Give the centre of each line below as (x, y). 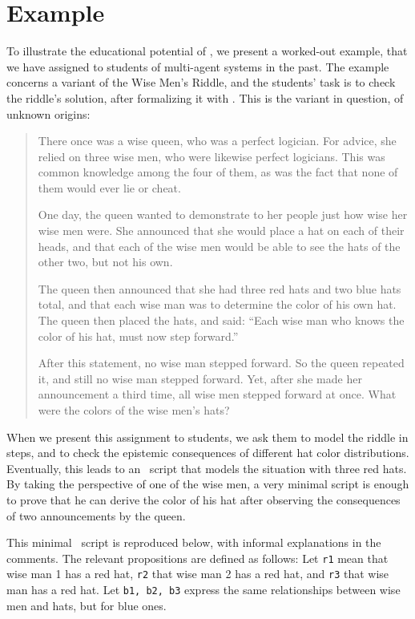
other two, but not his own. (105, 262)
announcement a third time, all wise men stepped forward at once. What (217, 394)
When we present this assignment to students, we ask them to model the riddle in (207, 437)
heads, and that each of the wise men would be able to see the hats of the (219, 246)
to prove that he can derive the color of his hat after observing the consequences (203, 499)
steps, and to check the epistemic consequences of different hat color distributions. (208, 453)
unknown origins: (48, 113)
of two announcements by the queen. (96, 515)
